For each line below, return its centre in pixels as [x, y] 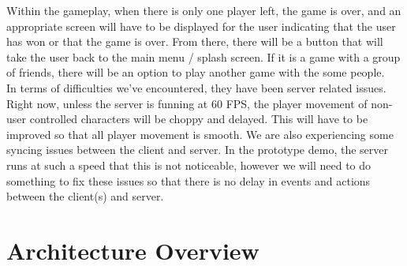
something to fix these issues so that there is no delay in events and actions [189, 180]
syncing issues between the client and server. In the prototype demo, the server [197, 150]
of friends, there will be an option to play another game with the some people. [196, 72]
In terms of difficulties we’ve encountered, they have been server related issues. [196, 87]
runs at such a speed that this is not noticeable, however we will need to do [189, 165]
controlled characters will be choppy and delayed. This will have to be [199, 119]
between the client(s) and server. [85, 196]
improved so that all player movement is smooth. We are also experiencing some [200, 134]
